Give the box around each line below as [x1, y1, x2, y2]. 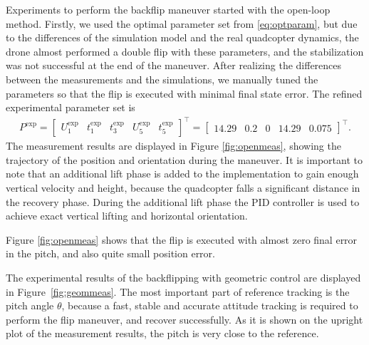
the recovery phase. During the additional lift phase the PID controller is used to [6, 194, 360, 209]
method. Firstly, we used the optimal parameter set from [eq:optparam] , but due [6, 16, 358, 31]
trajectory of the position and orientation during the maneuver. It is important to [6, 152, 363, 167]
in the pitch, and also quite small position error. [6, 246, 215, 261]
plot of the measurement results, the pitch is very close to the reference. [6, 326, 319, 341]
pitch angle [6, 298, 54, 313]
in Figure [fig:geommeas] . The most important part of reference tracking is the [6, 284, 350, 299]
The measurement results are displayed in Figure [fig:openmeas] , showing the [6, 138, 341, 153]
